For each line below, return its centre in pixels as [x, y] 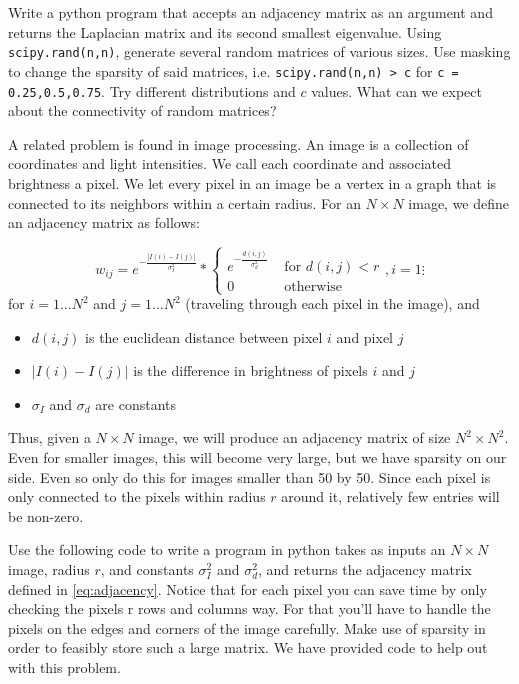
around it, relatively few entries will [390, 496]
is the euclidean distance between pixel [204, 336]
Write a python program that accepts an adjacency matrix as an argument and [250, 12]
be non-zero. [46, 515]
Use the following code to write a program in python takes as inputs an [227, 549]
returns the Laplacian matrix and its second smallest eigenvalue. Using [225, 31]
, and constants [147, 569]
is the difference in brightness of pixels [250, 370]
